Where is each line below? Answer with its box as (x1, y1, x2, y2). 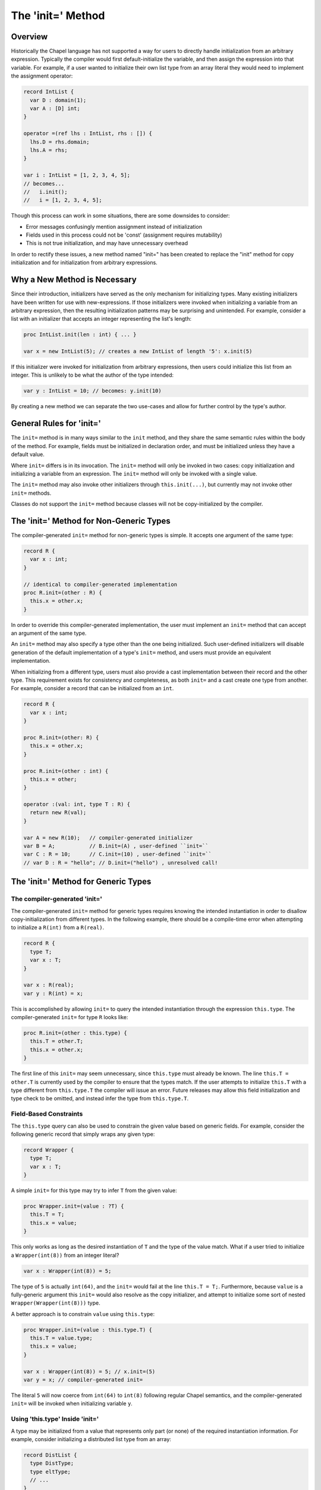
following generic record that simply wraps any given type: (11, 1130, 155, 1138)
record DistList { (23, 1451, 77, 1458)
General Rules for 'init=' (11, 418, 101, 429)
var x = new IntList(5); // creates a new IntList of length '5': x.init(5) (23, 348, 253, 355)
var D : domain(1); (30, 97, 87, 104)
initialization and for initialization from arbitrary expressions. (11, 259, 158, 266)
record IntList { (23, 88, 74, 95)
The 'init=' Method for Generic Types (11, 877, 152, 887)
